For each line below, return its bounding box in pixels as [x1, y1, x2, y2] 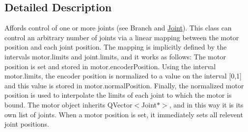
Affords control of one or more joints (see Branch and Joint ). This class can [4, 23, 232, 33]
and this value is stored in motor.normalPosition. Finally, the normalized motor [4, 80, 244, 90]
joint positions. [4, 119, 49, 129]
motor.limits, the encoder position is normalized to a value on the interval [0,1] [4, 71, 242, 81]
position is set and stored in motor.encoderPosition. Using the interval [4, 61, 216, 71]
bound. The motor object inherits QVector [4, 99, 133, 109]
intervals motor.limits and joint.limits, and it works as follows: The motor [4, 51, 226, 61]
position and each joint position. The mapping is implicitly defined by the [4, 42, 227, 52]
